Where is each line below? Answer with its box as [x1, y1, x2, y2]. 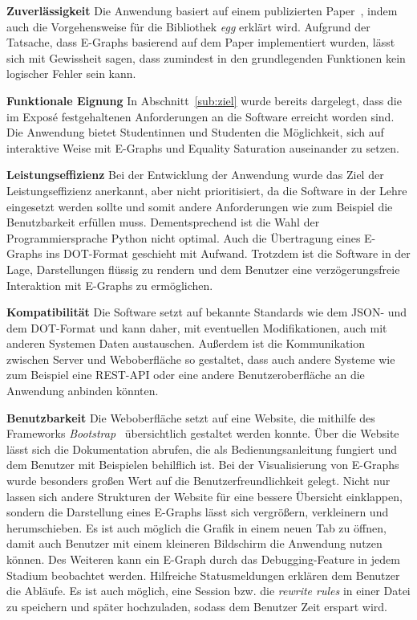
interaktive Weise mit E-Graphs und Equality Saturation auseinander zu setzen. [6, 139, 399, 156]
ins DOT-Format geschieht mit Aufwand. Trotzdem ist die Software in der [46, 245, 411, 262]
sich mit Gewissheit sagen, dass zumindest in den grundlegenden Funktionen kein [6, 49, 406, 66]
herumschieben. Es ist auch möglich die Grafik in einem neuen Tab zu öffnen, [6, 519, 387, 536]
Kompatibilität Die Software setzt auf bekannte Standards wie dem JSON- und [6, 304, 407, 320]
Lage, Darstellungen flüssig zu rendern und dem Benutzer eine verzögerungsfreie [6, 260, 400, 277]
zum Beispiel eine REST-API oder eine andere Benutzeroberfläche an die [6, 366, 365, 383]
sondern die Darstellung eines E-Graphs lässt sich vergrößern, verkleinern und [6, 504, 389, 520]
